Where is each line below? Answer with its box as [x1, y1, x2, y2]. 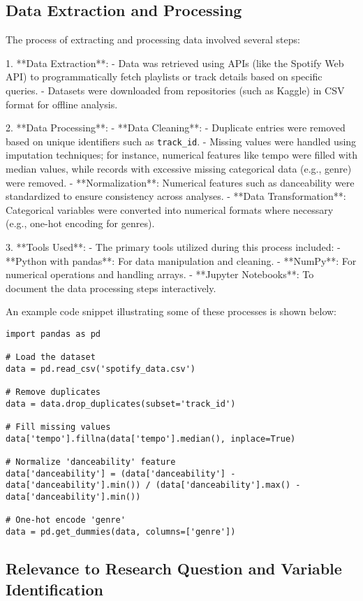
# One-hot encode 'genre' [6, 515, 126, 526]
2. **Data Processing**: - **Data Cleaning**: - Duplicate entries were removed [6, 120, 346, 135]
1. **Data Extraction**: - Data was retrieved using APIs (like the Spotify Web [6, 55, 344, 70]
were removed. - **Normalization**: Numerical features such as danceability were [6, 175, 355, 189]
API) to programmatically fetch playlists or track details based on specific [6, 69, 323, 84]
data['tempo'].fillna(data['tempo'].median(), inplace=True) [6, 433, 296, 444]
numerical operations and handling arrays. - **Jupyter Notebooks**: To [6, 267, 314, 282]
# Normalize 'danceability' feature [6, 457, 176, 468]
